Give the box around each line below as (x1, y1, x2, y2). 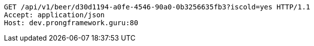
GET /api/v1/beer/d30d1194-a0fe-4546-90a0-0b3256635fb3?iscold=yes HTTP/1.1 (4, 3, 311, 11)
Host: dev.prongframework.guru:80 (4, 19, 138, 27)
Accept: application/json (4, 11, 105, 19)
